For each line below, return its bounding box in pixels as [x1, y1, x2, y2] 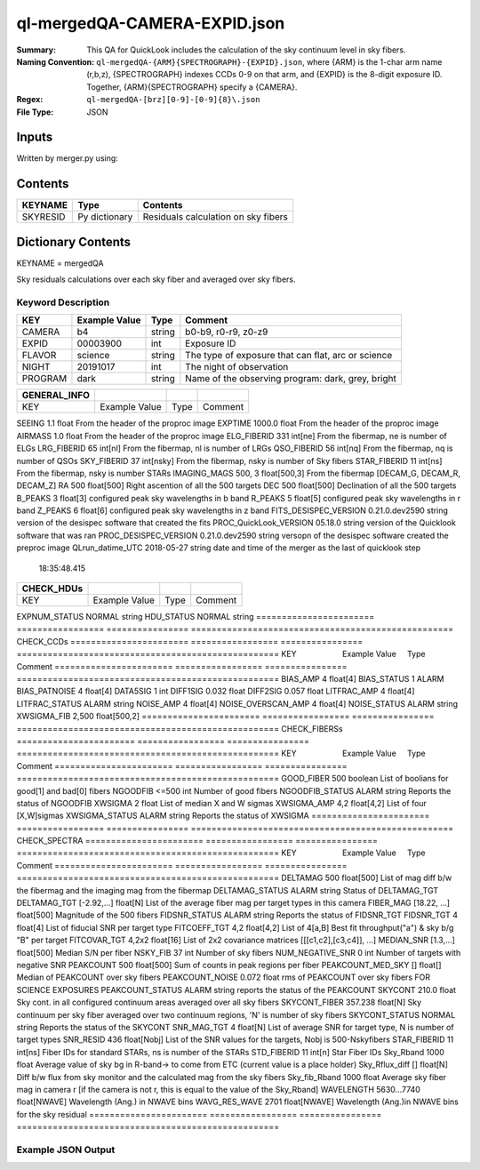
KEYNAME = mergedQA [16, 258, 104, 268]
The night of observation [185, 361, 289, 373]
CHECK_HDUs [21, 582, 84, 595]
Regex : [16, 94, 44, 105]
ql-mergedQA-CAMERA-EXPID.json [16, 13, 285, 33]
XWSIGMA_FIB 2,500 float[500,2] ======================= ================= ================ [16, 711, 435, 722]
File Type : [16, 107, 54, 117]
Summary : [16, 44, 57, 55]
